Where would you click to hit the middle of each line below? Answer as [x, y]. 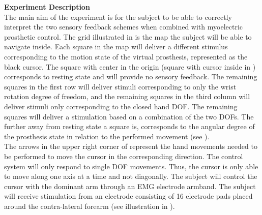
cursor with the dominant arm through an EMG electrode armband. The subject [130, 186]
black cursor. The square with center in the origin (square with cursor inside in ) [130, 66]
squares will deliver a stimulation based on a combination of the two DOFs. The [129, 116]
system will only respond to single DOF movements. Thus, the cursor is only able [131, 166]
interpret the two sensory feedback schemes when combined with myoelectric [123, 27]
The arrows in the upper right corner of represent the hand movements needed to [131, 146]
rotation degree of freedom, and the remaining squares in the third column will [127, 96]
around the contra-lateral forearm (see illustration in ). [90, 206]
